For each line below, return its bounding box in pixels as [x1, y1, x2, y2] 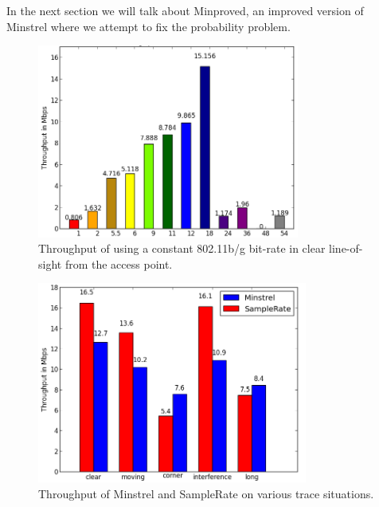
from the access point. [64, 255, 173, 272]
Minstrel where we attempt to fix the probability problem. [6, 18, 291, 34]
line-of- [329, 240, 363, 257]
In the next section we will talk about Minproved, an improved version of [6, 2, 364, 18]
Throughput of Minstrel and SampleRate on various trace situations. [38, 485, 374, 501]
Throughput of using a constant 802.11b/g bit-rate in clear [38, 240, 326, 257]
